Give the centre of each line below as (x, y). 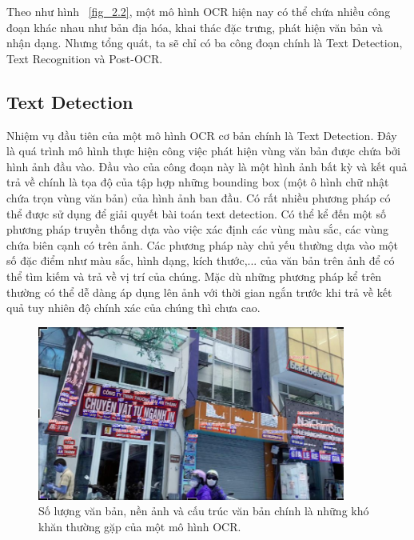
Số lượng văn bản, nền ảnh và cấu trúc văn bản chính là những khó (204, 511)
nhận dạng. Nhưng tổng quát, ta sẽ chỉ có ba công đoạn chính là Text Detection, (205, 43)
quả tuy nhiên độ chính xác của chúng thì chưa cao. (133, 308)
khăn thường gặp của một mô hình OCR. (140, 526)
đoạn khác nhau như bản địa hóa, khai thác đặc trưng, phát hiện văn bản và (195, 27)
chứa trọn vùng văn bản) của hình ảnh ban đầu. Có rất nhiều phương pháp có (199, 197)
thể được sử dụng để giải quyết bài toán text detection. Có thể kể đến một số (196, 213)
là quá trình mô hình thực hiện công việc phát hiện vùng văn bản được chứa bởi (203, 151)
